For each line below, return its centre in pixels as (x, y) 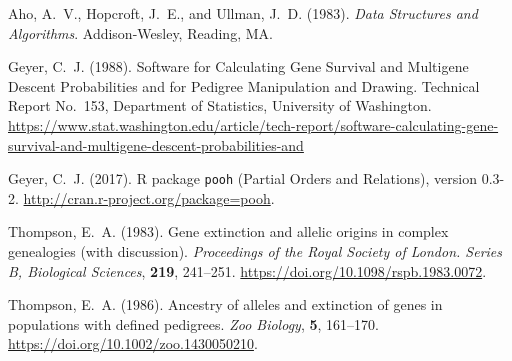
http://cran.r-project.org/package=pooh (147, 197)
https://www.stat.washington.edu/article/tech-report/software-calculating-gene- (253, 124)
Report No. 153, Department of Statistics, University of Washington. (220, 105)
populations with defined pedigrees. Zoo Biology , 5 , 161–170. (193, 323)
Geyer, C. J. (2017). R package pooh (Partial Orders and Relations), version (243, 178)
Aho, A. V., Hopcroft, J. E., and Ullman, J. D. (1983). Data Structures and (243, 13)
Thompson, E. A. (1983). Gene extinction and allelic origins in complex (228, 231)
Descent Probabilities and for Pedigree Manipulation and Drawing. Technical (244, 85)
